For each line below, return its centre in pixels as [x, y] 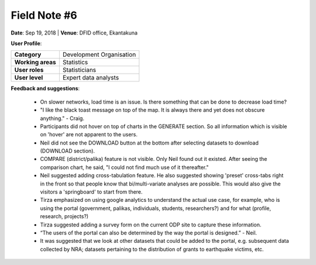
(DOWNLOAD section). [68, 151]
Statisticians [79, 70]
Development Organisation [99, 54]
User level [29, 78]
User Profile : [26, 43]
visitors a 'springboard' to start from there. [91, 192]
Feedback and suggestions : [45, 88]
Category [28, 54]
